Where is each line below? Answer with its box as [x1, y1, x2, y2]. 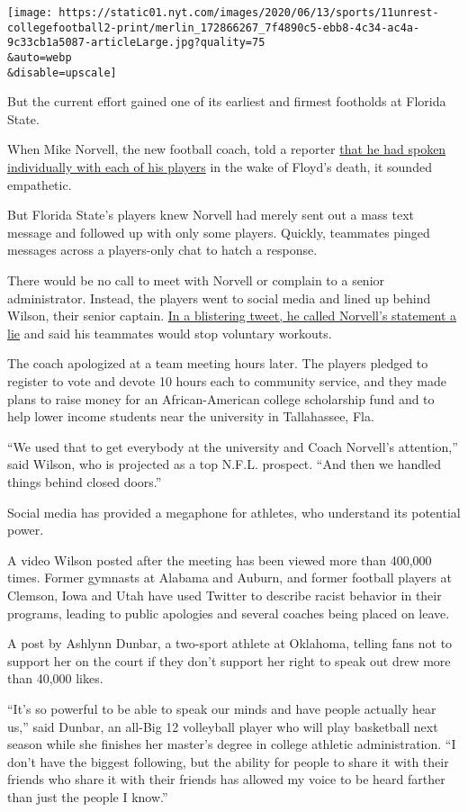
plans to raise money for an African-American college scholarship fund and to [7, 389, 435, 408]
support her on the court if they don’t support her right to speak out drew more [7, 651, 451, 670]
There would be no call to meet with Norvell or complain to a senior [7, 271, 385, 290]
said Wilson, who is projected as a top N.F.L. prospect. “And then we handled [7, 455, 441, 474]
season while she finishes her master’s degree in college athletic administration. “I [7, 735, 456, 753]
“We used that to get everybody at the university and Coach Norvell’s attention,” [7, 437, 458, 456]
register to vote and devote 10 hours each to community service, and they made [7, 372, 446, 390]
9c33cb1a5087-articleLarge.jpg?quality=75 [7, 36, 265, 50]
